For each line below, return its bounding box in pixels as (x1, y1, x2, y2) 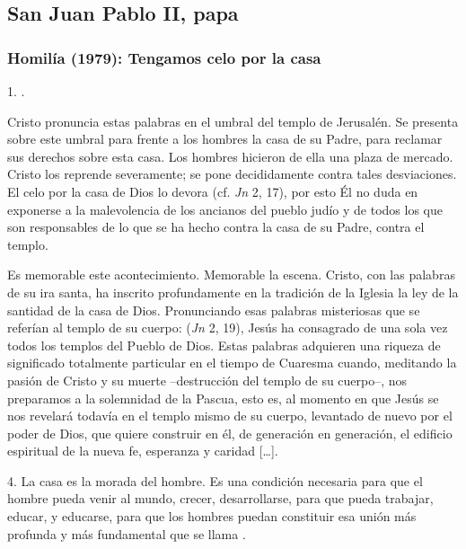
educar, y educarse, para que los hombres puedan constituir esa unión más (7, 507, 417, 526)
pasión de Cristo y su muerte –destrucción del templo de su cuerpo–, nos (7, 370, 408, 389)
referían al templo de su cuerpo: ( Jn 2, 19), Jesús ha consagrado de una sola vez (7, 318, 448, 337)
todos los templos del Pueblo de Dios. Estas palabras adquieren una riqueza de (7, 335, 441, 354)
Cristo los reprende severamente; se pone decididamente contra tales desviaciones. (7, 164, 457, 183)
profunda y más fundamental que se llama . (7, 524, 246, 543)
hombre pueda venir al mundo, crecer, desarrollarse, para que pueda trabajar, (7, 489, 434, 508)
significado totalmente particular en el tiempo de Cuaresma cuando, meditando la (7, 353, 457, 372)
